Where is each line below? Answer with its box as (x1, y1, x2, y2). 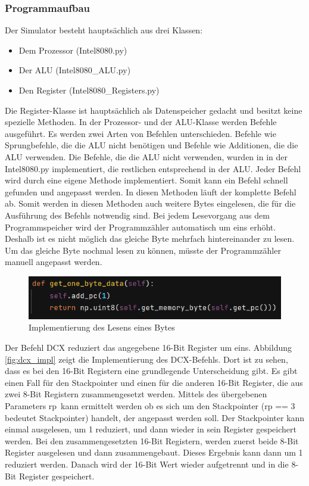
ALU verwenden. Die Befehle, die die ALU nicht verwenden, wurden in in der (5, 150, 288, 163)
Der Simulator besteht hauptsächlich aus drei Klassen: (5, 24, 203, 36)
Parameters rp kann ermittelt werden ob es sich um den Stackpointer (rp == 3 (5, 399, 295, 412)
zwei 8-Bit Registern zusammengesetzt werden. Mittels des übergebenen (5, 388, 267, 400)
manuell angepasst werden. (5, 256, 102, 268)
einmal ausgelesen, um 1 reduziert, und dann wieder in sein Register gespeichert (5, 423, 296, 435)
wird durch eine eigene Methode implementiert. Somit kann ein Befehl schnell (5, 174, 288, 186)
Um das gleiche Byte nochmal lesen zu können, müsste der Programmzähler (5, 244, 281, 256)
